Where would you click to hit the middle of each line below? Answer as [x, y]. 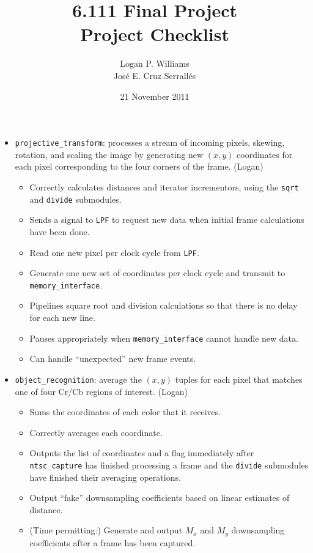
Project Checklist [155, 34]
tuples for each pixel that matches [239, 379]
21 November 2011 [155, 96]
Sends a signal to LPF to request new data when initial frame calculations [167, 220]
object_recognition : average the [78, 379]
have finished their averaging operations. [105, 477]
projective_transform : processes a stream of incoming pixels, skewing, [150, 142]
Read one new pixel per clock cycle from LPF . [114, 252]
